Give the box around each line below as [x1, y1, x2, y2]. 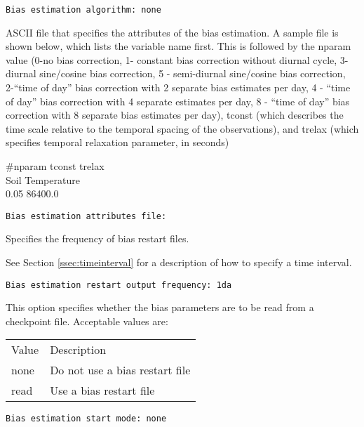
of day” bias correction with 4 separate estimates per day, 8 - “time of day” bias [6, 93, 350, 108]
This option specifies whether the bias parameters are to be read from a [6, 300, 314, 315]
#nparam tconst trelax [6, 159, 105, 173]
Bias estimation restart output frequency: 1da [6, 280, 232, 290]
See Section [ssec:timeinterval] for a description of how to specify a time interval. [6, 255, 352, 270]
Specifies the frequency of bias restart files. [6, 231, 189, 246]
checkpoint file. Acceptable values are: [6, 313, 168, 328]
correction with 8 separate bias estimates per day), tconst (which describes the [6, 107, 344, 122]
